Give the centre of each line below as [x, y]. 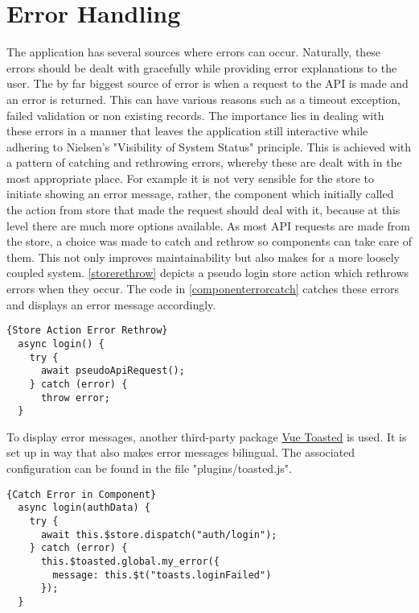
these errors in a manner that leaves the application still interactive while [187, 131]
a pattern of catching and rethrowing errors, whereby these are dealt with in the [204, 162]
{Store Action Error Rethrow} [87, 331]
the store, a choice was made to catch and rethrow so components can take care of [209, 241]
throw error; [75, 398]
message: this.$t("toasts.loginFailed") [162, 575]
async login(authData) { [84, 508]
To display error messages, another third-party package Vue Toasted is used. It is [207, 436]
